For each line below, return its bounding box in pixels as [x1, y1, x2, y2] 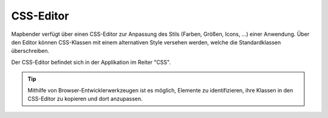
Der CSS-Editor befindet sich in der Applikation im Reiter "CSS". [11, 58, 171, 66]
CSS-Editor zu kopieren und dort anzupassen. [27, 95, 143, 102]
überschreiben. [11, 47, 50, 55]
